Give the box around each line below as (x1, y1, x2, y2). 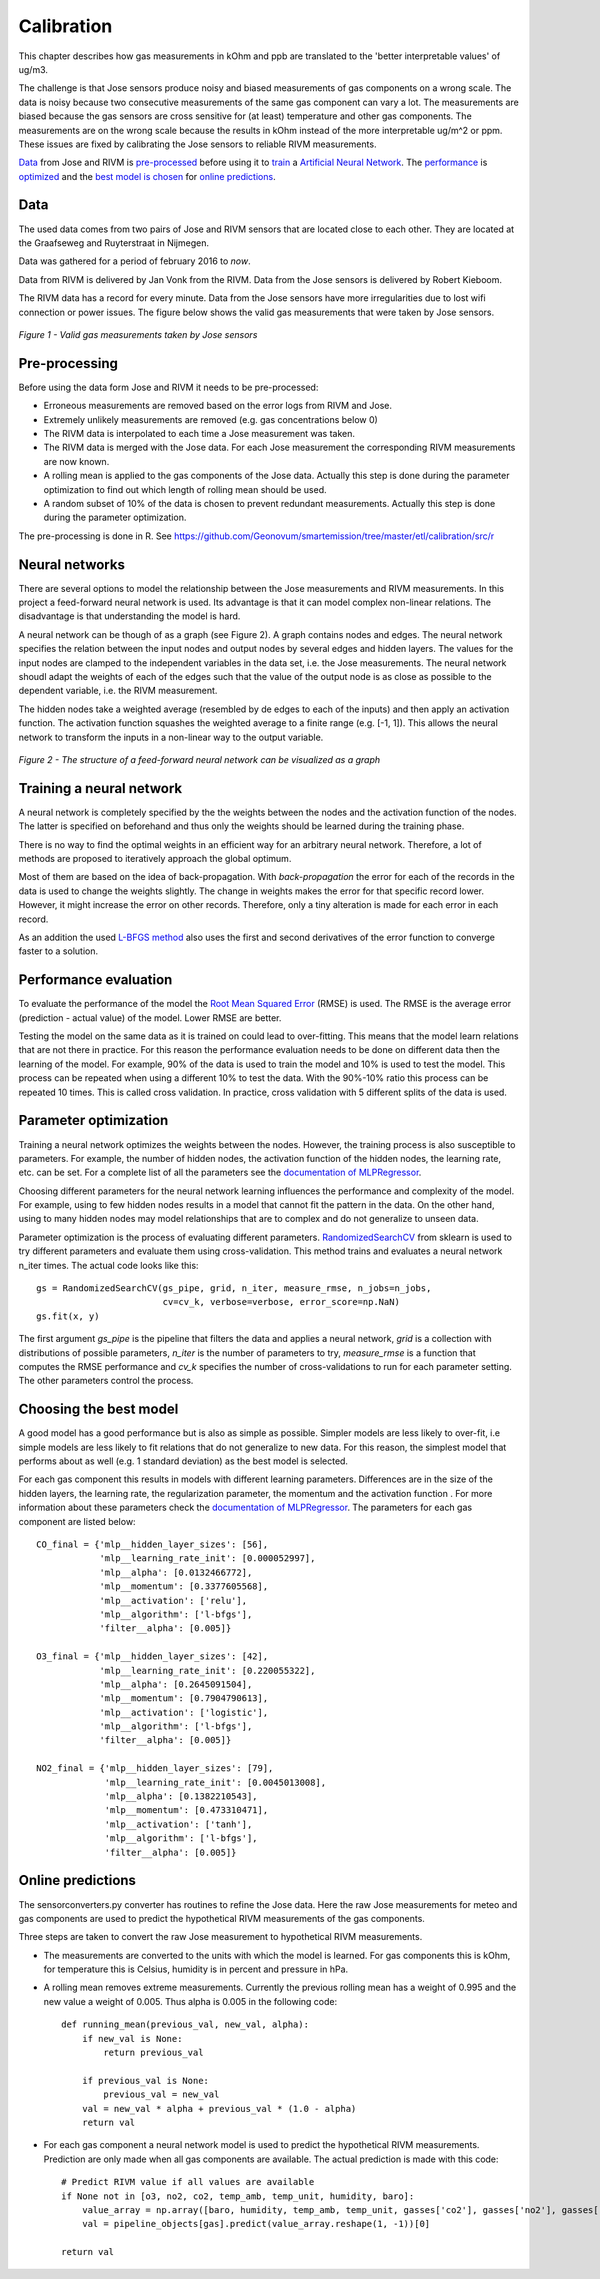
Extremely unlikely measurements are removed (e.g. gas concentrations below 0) (43, 413, 379, 425)
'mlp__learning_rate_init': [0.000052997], (99, 1553, 316, 1564)
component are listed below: (18, 1515, 136, 1527)
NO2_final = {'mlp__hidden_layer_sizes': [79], (36, 1763, 274, 1774)
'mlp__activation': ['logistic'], (99, 1706, 269, 1718)
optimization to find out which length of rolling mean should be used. (43, 483, 327, 495)
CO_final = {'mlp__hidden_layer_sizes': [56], (36, 1539, 269, 1550)
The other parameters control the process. (18, 1375, 194, 1387)
